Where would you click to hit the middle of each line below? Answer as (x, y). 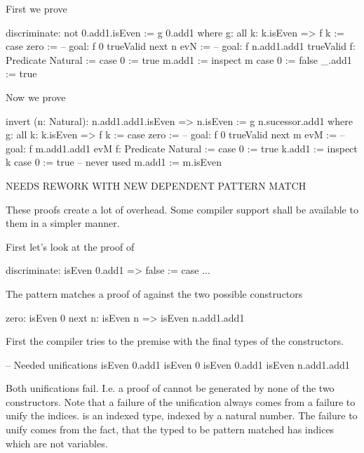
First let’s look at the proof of (70, 246)
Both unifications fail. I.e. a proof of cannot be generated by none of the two (170, 388)
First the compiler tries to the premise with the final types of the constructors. (175, 341)
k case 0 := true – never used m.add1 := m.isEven (114, 162)
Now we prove (36, 97)
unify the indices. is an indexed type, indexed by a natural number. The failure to (182, 415)
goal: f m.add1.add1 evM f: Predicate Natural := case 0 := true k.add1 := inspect (182, 148)
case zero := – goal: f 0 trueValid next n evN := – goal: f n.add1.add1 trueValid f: (181, 46)
